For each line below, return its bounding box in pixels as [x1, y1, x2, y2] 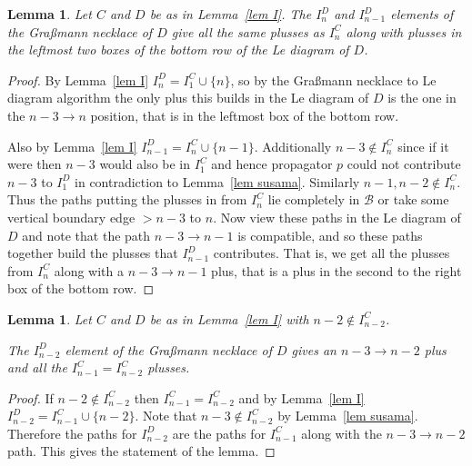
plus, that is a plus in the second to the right [211, 261, 462, 280]
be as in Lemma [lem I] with [149, 309, 309, 328]
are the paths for [172, 423, 266, 442]
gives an [291, 340, 336, 359]
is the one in [387, 88, 457, 107]
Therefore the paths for [7, 423, 137, 442]
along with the [301, 423, 382, 442]
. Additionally [254, 136, 332, 155]
